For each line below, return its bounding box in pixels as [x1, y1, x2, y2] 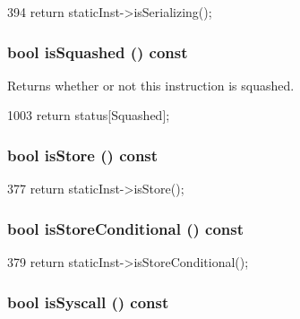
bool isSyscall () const [7, 290, 169, 313]
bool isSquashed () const [7, 40, 188, 63]
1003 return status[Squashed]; [7, 106, 170, 125]
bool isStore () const [7, 143, 159, 166]
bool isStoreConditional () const [7, 217, 244, 239]
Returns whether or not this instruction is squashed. [7, 75, 295, 94]
